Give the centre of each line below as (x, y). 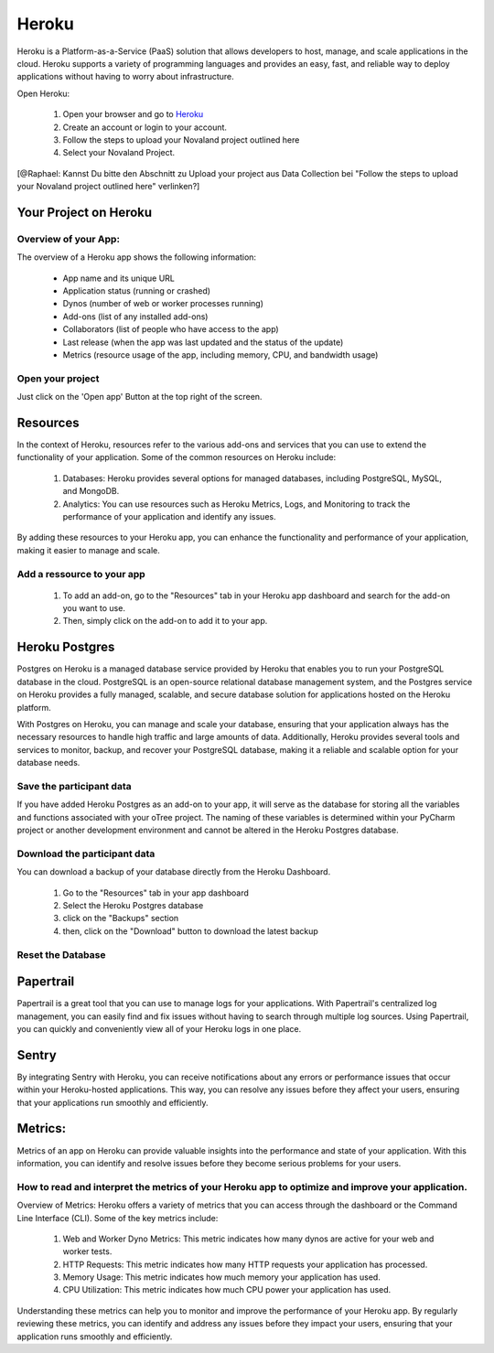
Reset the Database (61, 954)
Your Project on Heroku (85, 212)
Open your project (58, 378)
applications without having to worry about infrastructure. (125, 77)
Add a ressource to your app (81, 574)
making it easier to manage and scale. (88, 550)
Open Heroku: (43, 93)
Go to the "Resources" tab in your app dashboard (156, 893)
